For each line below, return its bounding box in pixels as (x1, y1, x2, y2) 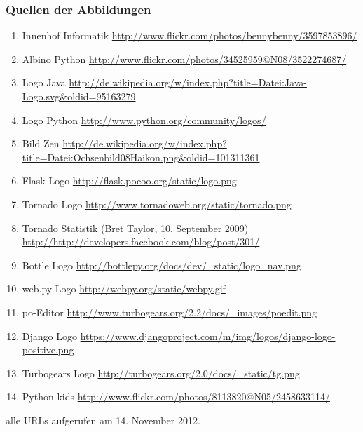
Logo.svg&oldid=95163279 (22, 89, 136, 103)
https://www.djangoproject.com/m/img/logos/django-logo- (80, 328, 336, 343)
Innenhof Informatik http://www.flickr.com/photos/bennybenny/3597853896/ (22, 28, 357, 43)
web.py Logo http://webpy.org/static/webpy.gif (22, 281, 226, 296)
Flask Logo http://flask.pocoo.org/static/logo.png (22, 173, 237, 188)
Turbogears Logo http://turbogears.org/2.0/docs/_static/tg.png (22, 365, 300, 380)
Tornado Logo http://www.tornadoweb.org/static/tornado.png (22, 196, 292, 211)
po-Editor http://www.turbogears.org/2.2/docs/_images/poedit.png (22, 304, 317, 319)
